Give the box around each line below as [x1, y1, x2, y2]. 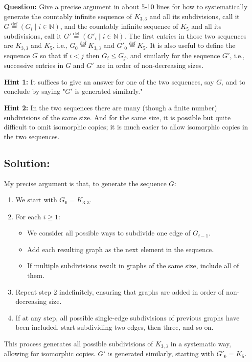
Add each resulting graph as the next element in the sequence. [27, 244, 214, 254]
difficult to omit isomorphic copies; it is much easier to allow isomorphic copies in [4, 122, 248, 132]
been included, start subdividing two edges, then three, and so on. [15, 322, 214, 332]
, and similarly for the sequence [126, 50, 220, 60]
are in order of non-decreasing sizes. [96, 60, 204, 70]
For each [15, 211, 41, 221]
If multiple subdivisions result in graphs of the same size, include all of [27, 260, 239, 271]
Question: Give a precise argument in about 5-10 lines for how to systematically [4, 1, 248, 11]
